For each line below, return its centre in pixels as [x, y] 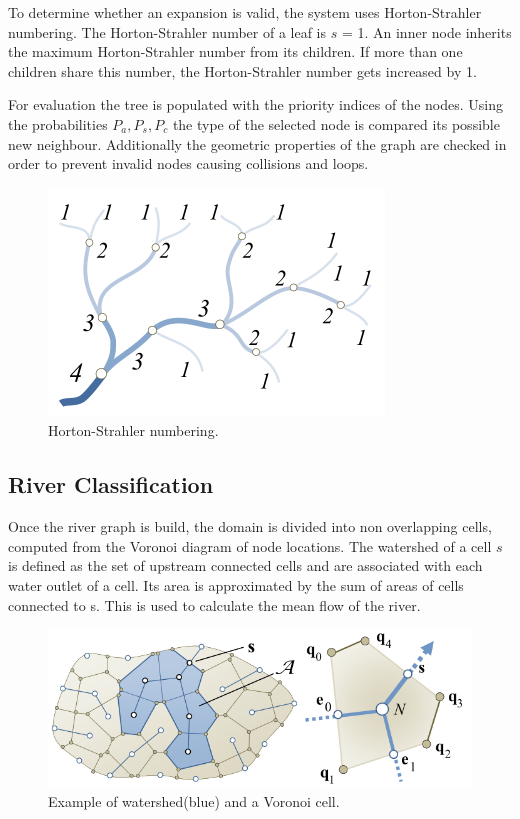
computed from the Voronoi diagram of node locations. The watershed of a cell [250, 545]
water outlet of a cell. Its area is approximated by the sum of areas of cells [236, 584]
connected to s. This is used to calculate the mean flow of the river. [214, 604]
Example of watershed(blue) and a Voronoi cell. [194, 800]
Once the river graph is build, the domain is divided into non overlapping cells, [250, 526]
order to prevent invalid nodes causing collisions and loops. [188, 163]
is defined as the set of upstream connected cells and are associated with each [245, 565]
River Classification [111, 484]
